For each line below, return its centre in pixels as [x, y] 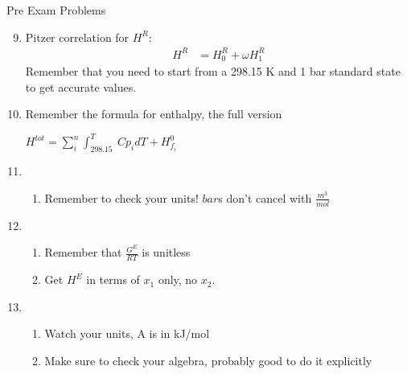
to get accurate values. [81, 86]
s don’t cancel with [265, 197]
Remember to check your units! [121, 197]
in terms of [113, 279]
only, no [178, 279]
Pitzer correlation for [77, 37]
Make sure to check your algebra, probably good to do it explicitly [208, 360]
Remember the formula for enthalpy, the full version [154, 114]
